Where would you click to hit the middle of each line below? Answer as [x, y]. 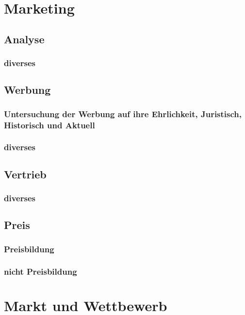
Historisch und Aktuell [49, 125]
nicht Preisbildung [41, 271]
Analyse [24, 39]
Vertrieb [25, 174]
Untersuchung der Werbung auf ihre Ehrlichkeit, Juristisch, [123, 114]
